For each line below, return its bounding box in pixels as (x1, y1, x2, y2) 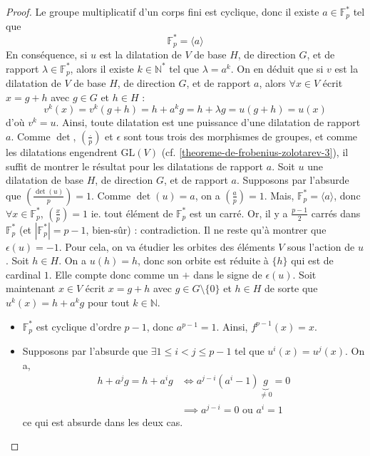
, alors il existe (70, 61, 134, 76)
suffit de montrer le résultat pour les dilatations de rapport (6, 158, 264, 173)
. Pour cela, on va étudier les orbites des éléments (58, 239, 275, 254)
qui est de (291, 253, 334, 268)
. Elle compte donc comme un (48, 266, 179, 281)
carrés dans (311, 205, 361, 220)
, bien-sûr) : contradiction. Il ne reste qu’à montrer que (86, 222, 327, 237)
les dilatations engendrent (6, 144, 118, 159)
